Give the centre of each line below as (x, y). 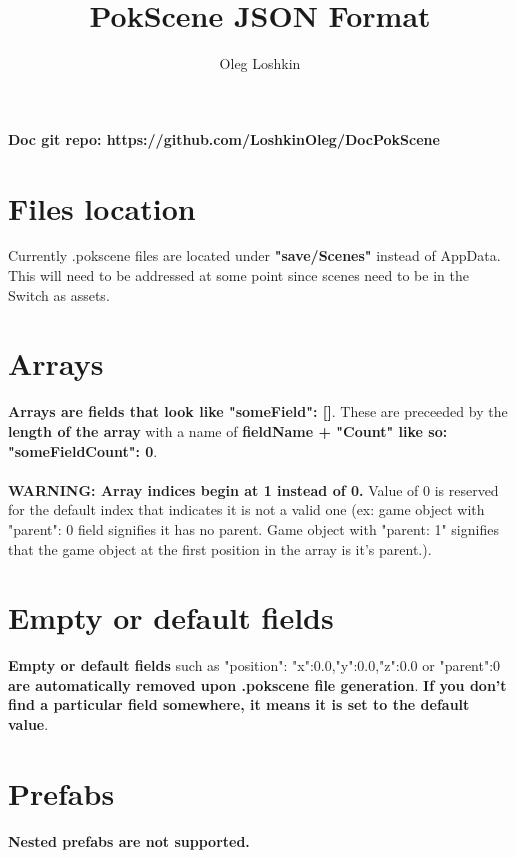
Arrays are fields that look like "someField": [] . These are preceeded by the (258, 411)
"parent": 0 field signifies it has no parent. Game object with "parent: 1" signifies (253, 528)
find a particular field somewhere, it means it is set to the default (239, 704)
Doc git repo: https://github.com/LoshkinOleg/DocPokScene (224, 138)
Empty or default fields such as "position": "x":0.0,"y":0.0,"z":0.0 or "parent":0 (254, 665)
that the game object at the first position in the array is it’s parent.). (220, 548)
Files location (102, 207)
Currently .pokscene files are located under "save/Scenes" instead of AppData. (254, 255)
